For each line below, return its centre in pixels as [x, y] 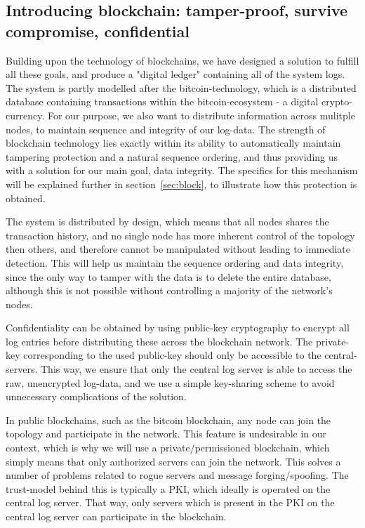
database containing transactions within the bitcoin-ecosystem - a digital [162, 101]
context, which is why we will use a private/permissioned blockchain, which [168, 448]
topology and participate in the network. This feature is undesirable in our [166, 434]
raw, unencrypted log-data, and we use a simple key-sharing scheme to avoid [170, 382]
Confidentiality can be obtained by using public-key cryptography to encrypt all [178, 328]
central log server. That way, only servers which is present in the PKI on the [170, 502]
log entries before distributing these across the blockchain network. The [159, 341]
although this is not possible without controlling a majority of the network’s [169, 290]
